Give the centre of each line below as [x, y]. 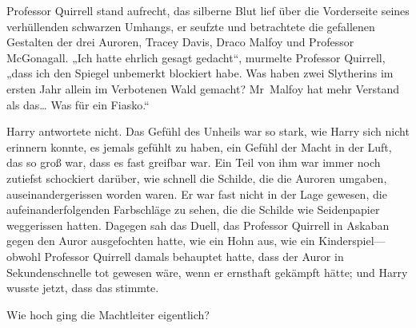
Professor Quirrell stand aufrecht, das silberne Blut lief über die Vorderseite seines [208, 10]
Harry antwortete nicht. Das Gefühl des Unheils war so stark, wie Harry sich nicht [208, 131]
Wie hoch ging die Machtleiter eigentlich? [108, 314]
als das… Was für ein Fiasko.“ [78, 104]
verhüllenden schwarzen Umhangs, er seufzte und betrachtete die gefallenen [191, 26]
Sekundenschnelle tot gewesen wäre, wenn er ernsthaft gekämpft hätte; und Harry [207, 272]
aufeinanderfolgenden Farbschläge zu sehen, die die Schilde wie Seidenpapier [193, 209]
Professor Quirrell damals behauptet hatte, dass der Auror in [194, 256]
